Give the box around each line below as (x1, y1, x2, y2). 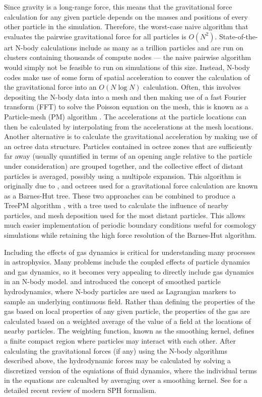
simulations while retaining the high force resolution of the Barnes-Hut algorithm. (4, 230, 257, 240)
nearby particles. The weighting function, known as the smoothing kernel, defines (4, 325, 254, 336)
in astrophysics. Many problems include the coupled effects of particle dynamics (4, 256, 250, 267)
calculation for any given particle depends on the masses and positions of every (4, 11, 248, 22)
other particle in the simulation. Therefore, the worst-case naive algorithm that (4, 21, 248, 32)
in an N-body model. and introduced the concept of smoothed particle (4, 276, 221, 287)
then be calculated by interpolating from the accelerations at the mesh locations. (4, 121, 253, 131)
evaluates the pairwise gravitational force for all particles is (4, 31, 186, 41)
